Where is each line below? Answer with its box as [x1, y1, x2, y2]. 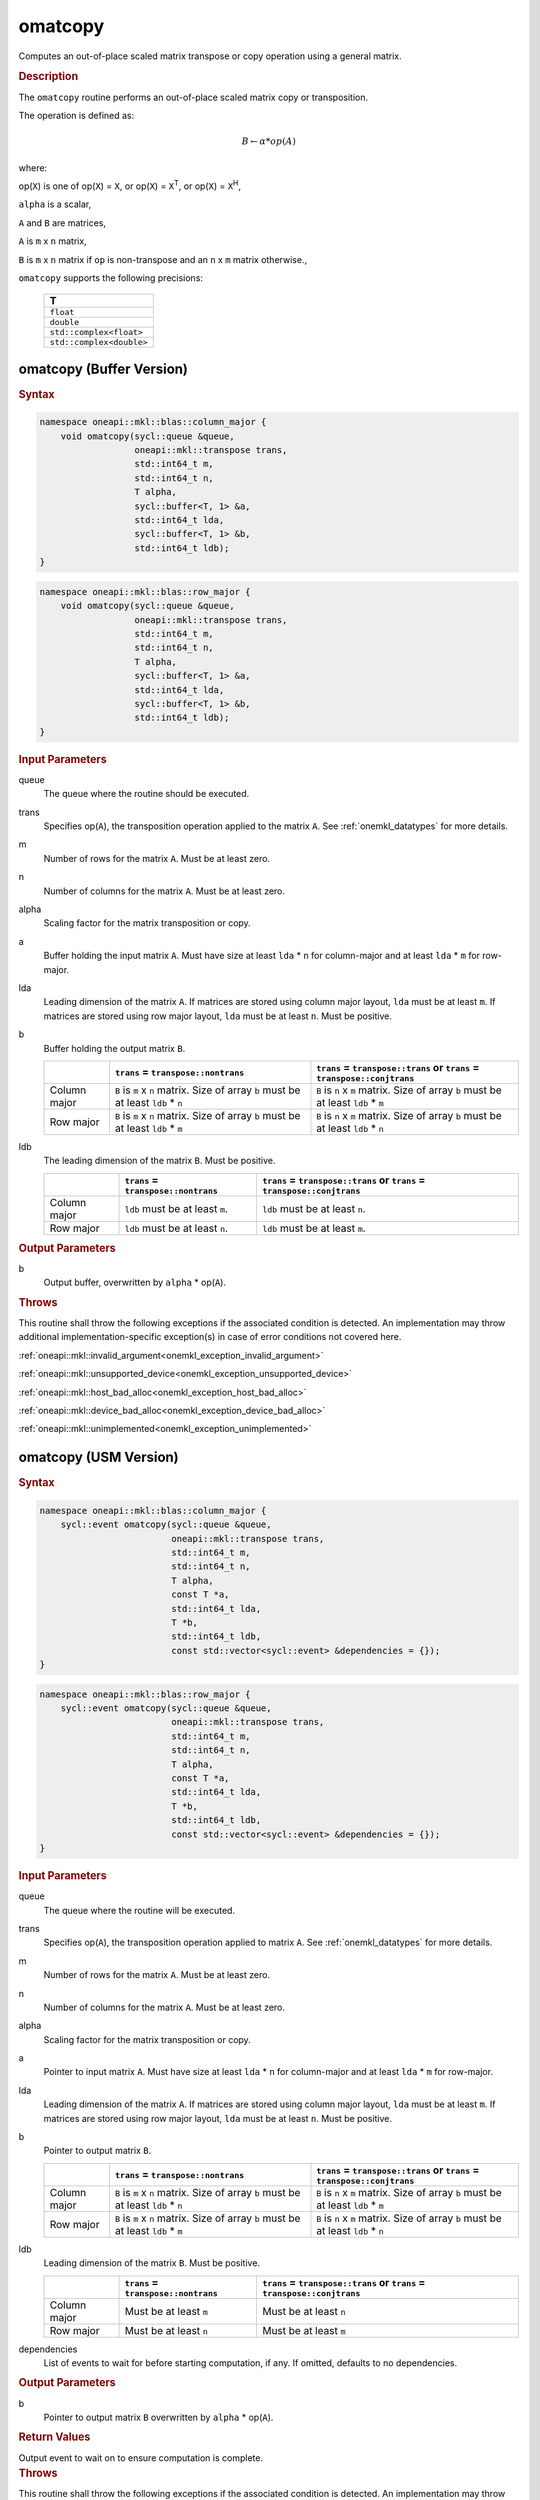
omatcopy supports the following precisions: [18, 271, 204, 284]
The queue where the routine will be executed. [43, 1904, 235, 1916]
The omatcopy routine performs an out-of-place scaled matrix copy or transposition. [18, 91, 369, 103]
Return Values [18, 2430, 91, 2444]
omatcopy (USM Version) [18, 1449, 179, 1466]
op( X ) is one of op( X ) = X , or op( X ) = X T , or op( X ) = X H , [18, 178, 242, 192]
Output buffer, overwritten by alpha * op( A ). [43, 1276, 227, 1289]
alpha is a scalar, [18, 198, 92, 210]
